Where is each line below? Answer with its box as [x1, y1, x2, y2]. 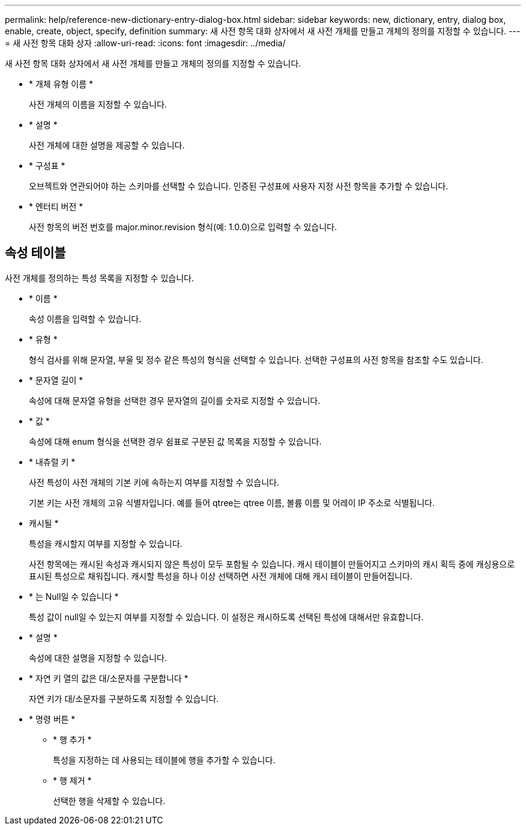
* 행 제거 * [53, 775, 92, 786]
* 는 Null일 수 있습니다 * [29, 591, 119, 602]
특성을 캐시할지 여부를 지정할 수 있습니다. [29, 538, 183, 549]
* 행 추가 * [53, 734, 92, 745]
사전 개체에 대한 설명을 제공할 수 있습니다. [29, 140, 185, 150]
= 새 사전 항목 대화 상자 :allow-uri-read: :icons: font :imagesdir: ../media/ [5, 38, 286, 48]
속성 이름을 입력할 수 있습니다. [29, 313, 142, 324]
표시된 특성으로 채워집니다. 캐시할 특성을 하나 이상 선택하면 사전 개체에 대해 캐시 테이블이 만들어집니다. [29, 570, 413, 581]
